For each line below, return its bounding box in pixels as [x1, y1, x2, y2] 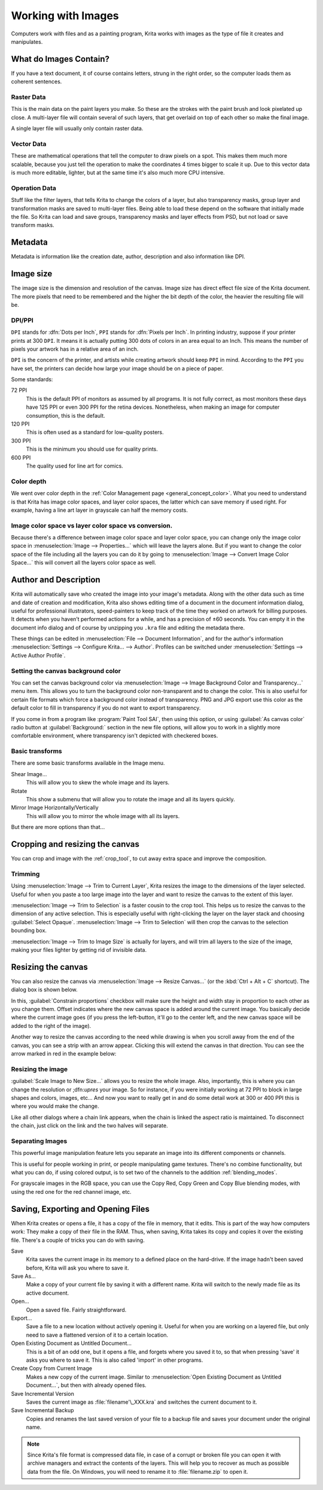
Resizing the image [11, 1064, 68, 1073]
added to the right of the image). [11, 1022, 92, 1029]
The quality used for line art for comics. [26, 462, 124, 469]
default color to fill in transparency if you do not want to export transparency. [11, 704, 201, 711]
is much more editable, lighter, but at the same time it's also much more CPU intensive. [11, 169, 225, 176]
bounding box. [11, 927, 47, 934]
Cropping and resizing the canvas [11, 839, 140, 849]
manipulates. [11, 38, 43, 45]
